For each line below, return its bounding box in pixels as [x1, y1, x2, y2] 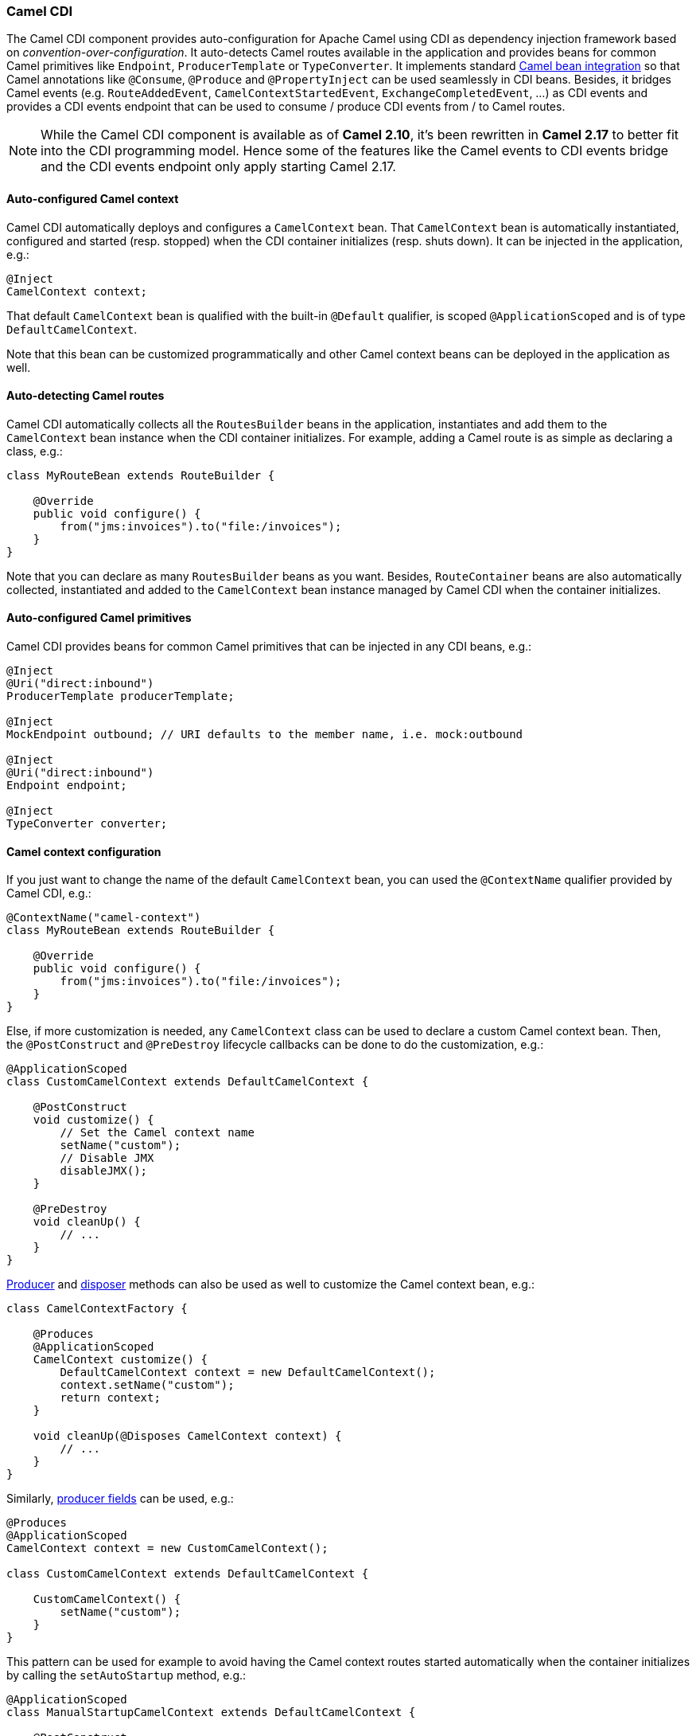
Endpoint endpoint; [6, 779, 127, 792]
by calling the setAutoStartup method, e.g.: [6, 1668, 247, 1683]
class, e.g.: [6, 444, 63, 458]
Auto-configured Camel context [6, 191, 179, 205]
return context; [60, 1391, 161, 1405]
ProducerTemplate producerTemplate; [6, 690, 235, 703]
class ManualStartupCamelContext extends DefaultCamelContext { [6, 1706, 416, 1719]
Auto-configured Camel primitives [6, 611, 192, 625]
